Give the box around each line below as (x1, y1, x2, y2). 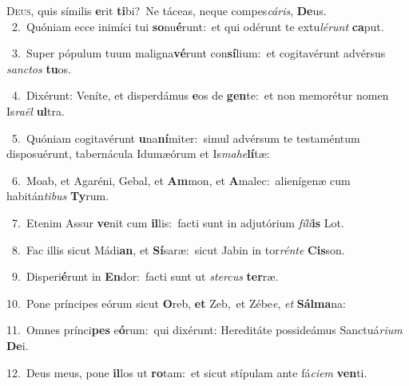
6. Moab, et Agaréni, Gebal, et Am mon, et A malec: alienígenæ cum (11, 171, 351, 188)
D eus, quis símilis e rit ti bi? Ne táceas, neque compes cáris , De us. (6, 2, 327, 18)
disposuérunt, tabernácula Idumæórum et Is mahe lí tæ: (6, 145, 270, 162)
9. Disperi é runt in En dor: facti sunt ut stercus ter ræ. (11, 268, 279, 285)
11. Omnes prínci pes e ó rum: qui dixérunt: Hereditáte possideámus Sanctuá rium (6, 321, 403, 338)
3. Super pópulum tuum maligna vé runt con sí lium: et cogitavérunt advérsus (11, 45, 386, 61)
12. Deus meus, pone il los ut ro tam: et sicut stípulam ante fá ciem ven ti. (6, 364, 367, 380)
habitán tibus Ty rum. (6, 187, 109, 204)
